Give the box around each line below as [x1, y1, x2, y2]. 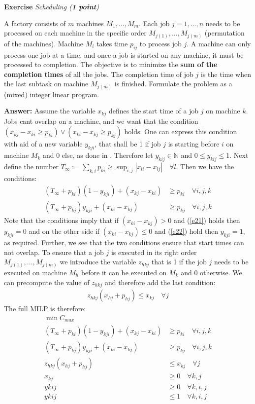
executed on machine [4, 267, 67, 277]
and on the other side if [29, 226, 100, 236]
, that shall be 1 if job [95, 139, 161, 149]
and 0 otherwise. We [181, 267, 242, 277]
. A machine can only [187, 38, 251, 48]
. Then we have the [176, 161, 234, 172]
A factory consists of [4, 18, 66, 28]
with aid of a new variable [4, 139, 83, 149]
